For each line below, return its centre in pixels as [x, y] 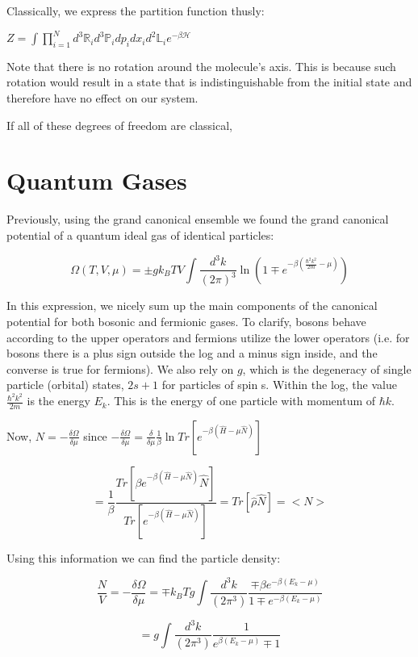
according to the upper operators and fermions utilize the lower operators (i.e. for [208, 337]
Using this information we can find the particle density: [144, 557]
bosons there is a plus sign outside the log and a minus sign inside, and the [192, 353]
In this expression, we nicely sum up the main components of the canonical [192, 305]
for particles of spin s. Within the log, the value [279, 385]
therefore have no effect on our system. [102, 98]
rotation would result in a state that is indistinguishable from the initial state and [209, 82]
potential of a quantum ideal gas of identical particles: [140, 234]
